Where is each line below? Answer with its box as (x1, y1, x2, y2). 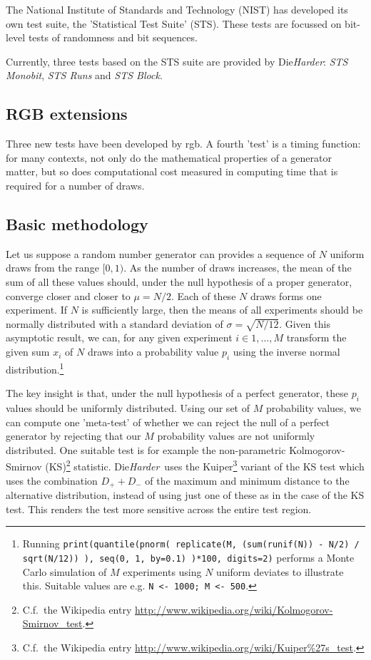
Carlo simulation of (22, 564, 107, 579)
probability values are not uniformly (157, 428, 315, 443)
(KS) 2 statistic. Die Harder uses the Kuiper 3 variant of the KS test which (45, 457, 365, 473)
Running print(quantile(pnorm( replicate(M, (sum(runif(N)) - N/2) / (22, 536, 360, 551)
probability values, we (265, 400, 362, 415)
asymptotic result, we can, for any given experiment (6, 330, 233, 345)
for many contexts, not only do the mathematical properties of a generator (6, 150, 332, 165)
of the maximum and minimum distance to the (145, 473, 350, 488)
